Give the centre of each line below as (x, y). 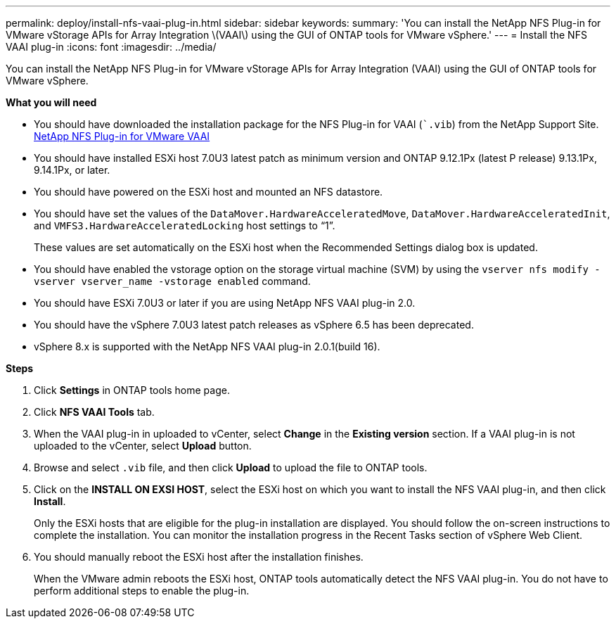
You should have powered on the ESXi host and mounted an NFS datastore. (208, 192)
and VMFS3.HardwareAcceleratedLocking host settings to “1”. (185, 225)
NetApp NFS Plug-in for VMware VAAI (122, 136)
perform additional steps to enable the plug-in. (142, 591)
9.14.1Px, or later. (72, 170)
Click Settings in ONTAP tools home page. (132, 390)
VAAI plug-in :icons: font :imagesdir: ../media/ (111, 47)
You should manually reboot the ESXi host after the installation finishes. (199, 557)
